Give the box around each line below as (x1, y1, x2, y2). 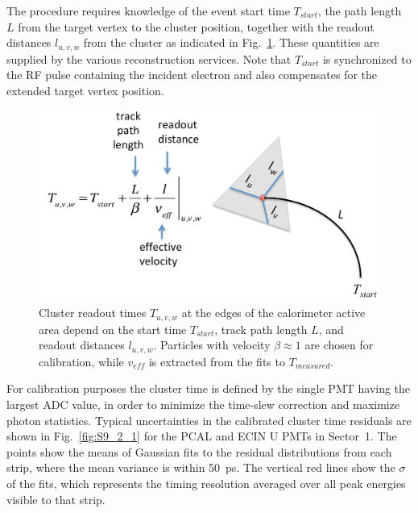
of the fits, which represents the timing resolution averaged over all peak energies (6, 474, 406, 491)
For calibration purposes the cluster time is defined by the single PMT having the (6, 380, 411, 397)
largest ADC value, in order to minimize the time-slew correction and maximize (6, 395, 400, 412)
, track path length (214, 320, 308, 337)
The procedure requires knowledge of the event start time (6, 2, 290, 19)
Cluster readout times (39, 304, 147, 321)
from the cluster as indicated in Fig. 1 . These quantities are (83, 34, 379, 51)
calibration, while (39, 352, 124, 369)
